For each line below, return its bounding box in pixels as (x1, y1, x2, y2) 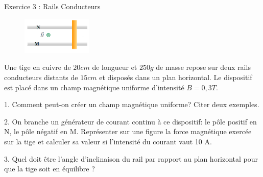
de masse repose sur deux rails (156, 62, 251, 72)
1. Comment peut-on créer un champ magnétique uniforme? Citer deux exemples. (4, 99, 259, 110)
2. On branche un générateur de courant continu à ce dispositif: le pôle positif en (4, 116, 257, 127)
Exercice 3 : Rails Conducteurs (4, 1, 101, 11)
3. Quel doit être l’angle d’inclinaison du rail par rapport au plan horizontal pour (4, 153, 258, 164)
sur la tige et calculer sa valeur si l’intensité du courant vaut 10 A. (4, 136, 212, 146)
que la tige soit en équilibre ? (4, 163, 95, 174)
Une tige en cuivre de (4, 62, 71, 72)
